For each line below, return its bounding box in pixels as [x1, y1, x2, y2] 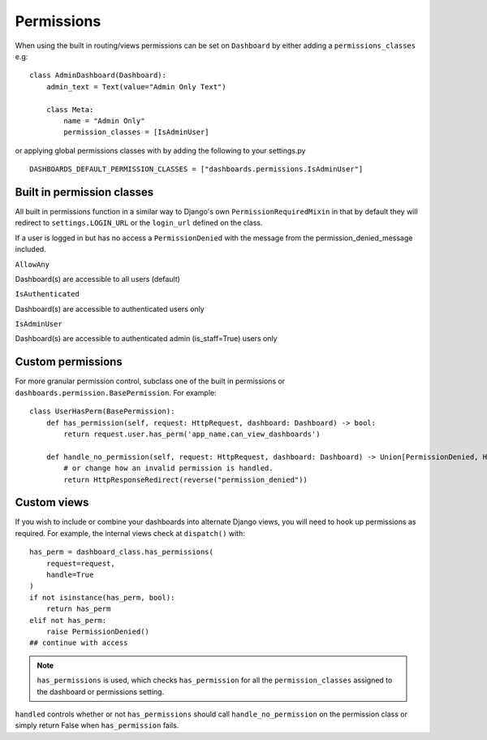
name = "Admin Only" [63, 116, 145, 125]
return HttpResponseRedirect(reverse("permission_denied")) [63, 475, 308, 484]
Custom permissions [15, 355, 123, 369]
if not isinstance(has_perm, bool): [29, 593, 175, 602]
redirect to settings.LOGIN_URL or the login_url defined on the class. [15, 218, 263, 227]
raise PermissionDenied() [45, 626, 150, 636]
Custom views [15, 495, 89, 509]
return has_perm [45, 604, 111, 613]
